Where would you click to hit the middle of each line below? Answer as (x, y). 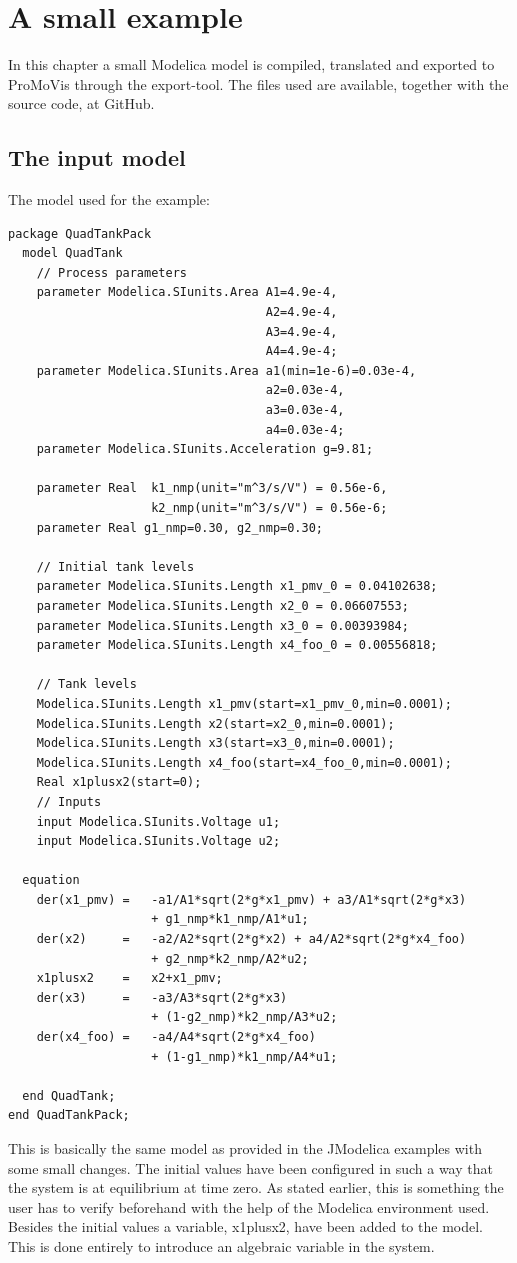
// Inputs (69, 801)
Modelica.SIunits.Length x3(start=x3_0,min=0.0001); (215, 743)
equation (51, 880)
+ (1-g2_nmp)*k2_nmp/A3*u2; (244, 1017)
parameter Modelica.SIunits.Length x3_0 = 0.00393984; (222, 625)
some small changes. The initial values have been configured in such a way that (250, 1167)
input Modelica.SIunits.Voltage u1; (158, 821)
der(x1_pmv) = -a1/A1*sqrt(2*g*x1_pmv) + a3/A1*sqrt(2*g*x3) (251, 899)
